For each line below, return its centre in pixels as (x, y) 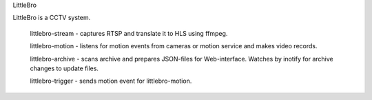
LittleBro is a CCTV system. (52, 18)
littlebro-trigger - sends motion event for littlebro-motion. (111, 81)
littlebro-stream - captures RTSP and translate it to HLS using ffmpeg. (129, 33)
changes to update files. (64, 68)
